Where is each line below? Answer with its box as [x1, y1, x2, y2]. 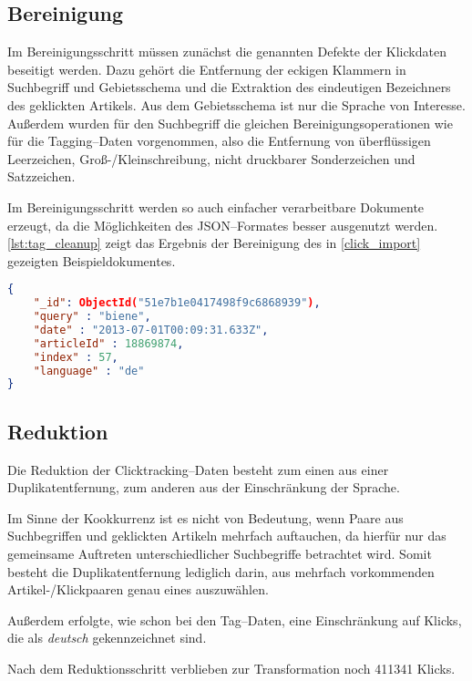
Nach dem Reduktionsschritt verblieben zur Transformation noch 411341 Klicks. [7, 658, 456, 677]
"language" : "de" [33, 364, 145, 377]
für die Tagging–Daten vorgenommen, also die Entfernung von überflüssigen [7, 131, 431, 150]
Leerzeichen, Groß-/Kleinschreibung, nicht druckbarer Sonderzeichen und [7, 149, 416, 168]
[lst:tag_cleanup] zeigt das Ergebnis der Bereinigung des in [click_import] [7, 233, 421, 253]
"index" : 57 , [33, 350, 118, 364]
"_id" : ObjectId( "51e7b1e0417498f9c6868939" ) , [33, 296, 321, 310]
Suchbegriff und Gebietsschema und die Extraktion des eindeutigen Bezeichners [7, 77, 451, 97]
